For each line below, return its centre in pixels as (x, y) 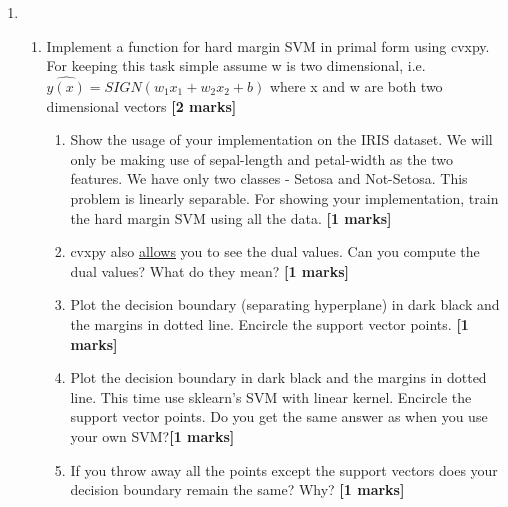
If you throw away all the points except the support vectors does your (284, 469)
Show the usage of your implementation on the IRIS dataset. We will (281, 139)
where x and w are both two (356, 86)
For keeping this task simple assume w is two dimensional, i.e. (236, 65)
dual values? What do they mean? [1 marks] (210, 270)
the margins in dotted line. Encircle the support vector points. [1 (269, 323)
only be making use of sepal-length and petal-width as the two (261, 158)
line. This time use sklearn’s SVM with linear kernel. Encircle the (271, 396)
